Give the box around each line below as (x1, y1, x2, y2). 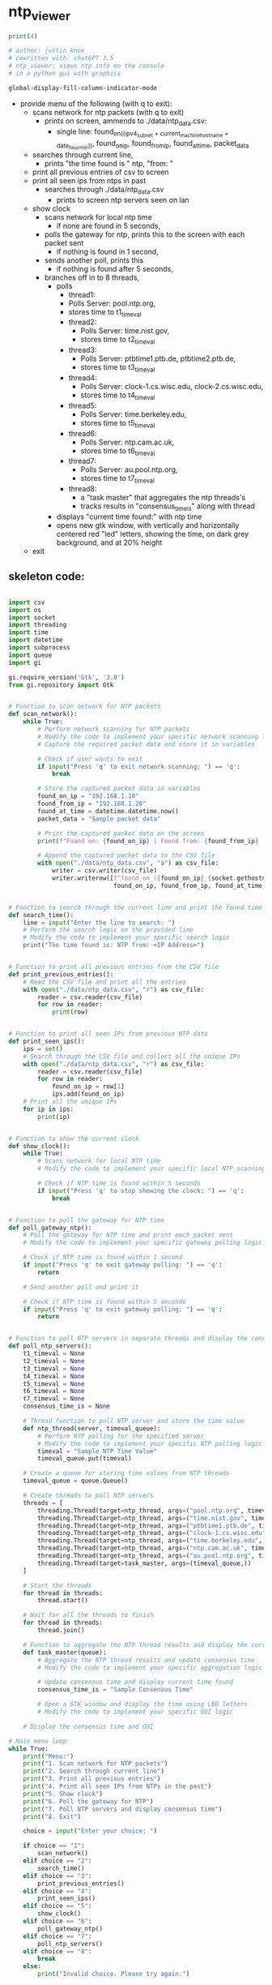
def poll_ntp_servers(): (8, 1342, 92, 1350)
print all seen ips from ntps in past (32, 175, 147, 185)
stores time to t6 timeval (80, 445, 155, 457)
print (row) (51, 1008, 89, 1016)
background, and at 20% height (56, 538, 163, 547)
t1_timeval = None (23, 1349, 85, 1358)
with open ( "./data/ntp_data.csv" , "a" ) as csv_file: (37, 859, 219, 868)
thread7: (68, 457, 97, 466)
